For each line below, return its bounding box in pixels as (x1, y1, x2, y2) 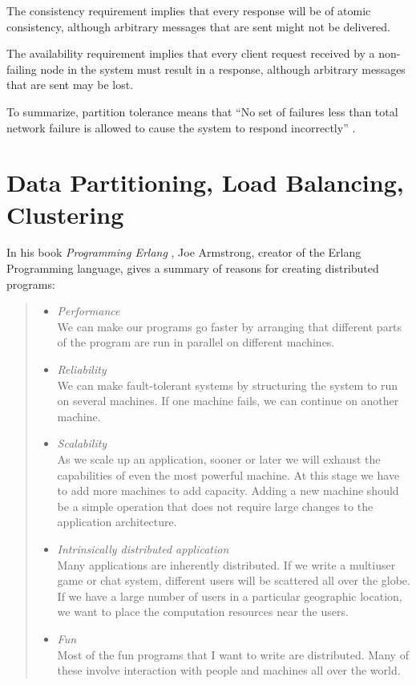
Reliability (57, 361, 107, 378)
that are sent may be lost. (6, 76, 134, 93)
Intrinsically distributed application (57, 540, 229, 557)
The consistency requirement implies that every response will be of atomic (6, 2, 371, 18)
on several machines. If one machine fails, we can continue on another (57, 392, 399, 409)
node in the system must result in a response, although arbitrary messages (40, 60, 406, 77)
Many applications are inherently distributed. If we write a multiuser (57, 556, 396, 573)
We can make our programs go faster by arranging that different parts (57, 318, 402, 334)
